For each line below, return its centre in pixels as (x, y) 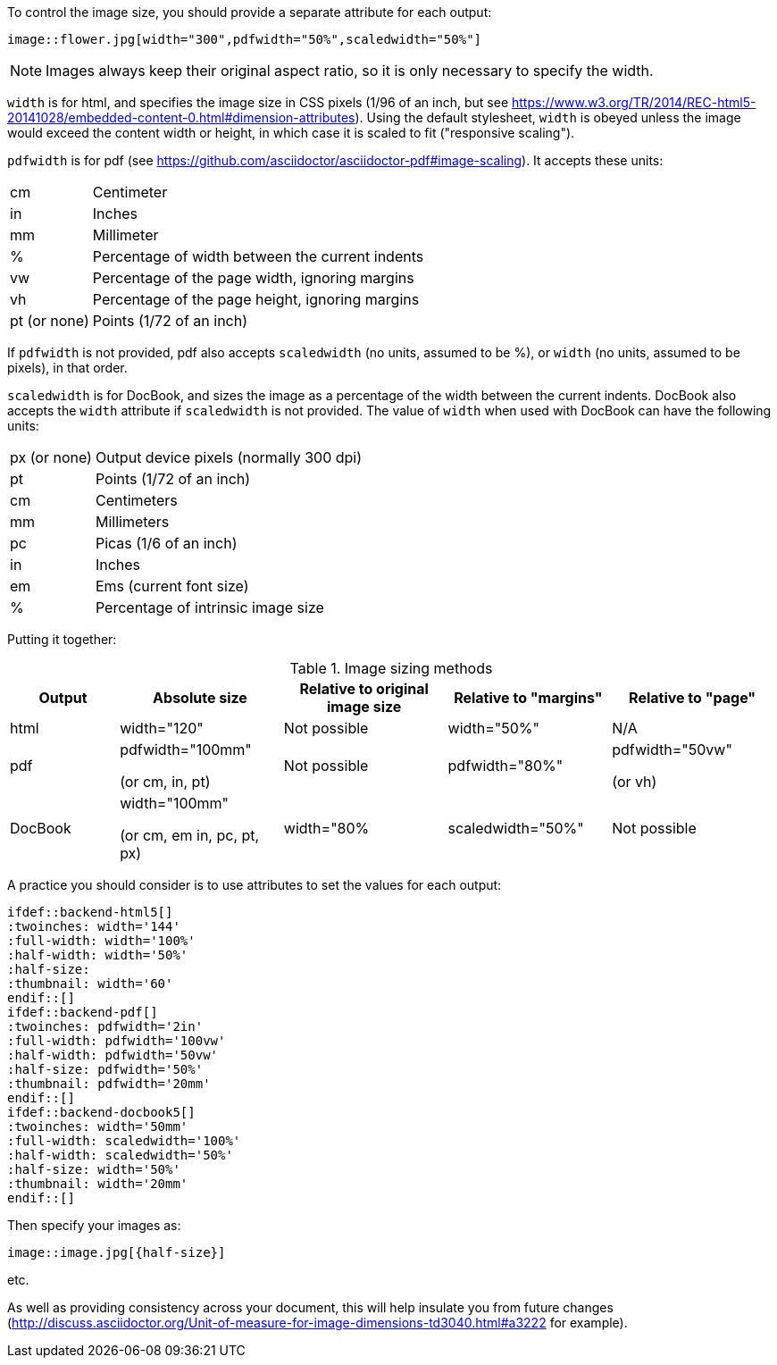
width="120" (162, 728)
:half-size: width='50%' (94, 1169)
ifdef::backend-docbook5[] (101, 1112)
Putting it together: (62, 639)
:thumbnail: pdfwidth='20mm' (109, 1084)
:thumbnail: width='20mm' (98, 1184)
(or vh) (635, 782)
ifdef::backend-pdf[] (83, 1012)
